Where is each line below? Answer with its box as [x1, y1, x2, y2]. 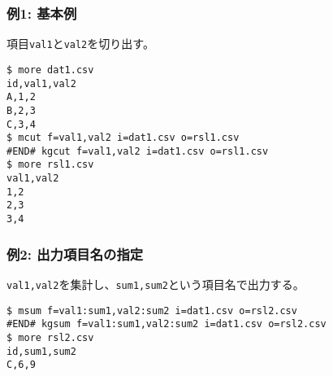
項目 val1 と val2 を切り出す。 [6, 35, 154, 52]
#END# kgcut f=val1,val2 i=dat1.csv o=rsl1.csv [6, 145, 269, 157]
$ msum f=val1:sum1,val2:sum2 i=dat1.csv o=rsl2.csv [6, 304, 297, 317]
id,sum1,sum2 [6, 345, 76, 357]
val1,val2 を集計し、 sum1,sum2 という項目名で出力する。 [6, 275, 305, 292]
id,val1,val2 [6, 77, 76, 90]
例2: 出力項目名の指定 [6, 243, 144, 264]
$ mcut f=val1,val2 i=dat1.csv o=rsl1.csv [6, 132, 240, 144]
